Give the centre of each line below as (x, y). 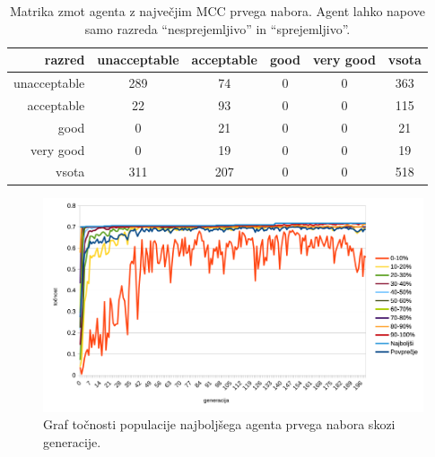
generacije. (72, 441)
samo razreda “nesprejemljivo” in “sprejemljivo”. (217, 28)
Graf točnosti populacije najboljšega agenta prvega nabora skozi (219, 424)
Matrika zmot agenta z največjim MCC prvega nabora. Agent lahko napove (217, 11)
